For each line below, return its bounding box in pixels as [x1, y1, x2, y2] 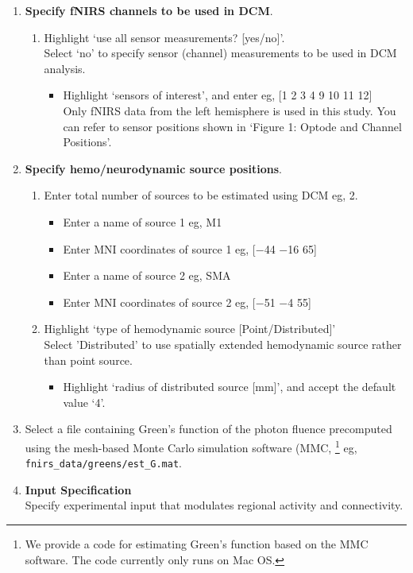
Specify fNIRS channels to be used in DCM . [25, 2, 273, 18]
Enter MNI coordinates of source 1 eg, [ [63, 240, 256, 257]
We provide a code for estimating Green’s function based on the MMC [25, 535, 369, 552]
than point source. [44, 351, 133, 368]
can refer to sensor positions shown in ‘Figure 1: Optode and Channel [63, 118, 402, 134]
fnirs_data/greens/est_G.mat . [25, 455, 182, 471]
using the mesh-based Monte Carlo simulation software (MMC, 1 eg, [25, 436, 357, 455]
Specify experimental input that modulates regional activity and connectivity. [25, 497, 403, 513]
